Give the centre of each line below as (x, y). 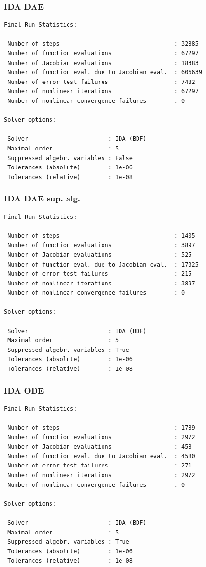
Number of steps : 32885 (103, 44)
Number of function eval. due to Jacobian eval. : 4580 (101, 456)
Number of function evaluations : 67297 (103, 53)
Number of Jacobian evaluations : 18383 (103, 63)
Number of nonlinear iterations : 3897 (101, 283)
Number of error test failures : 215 (100, 274)
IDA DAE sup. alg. (42, 198)
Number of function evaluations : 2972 (101, 437)
